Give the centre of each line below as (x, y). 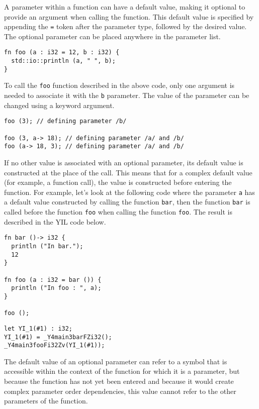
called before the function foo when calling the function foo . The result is (118, 212)
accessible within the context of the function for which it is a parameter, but (122, 371)
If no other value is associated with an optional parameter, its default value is (124, 162)
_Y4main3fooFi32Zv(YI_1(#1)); (55, 345)
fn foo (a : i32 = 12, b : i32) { (62, 53)
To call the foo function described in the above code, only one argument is (119, 85)
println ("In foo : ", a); (56, 288)
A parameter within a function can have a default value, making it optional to (125, 7)
